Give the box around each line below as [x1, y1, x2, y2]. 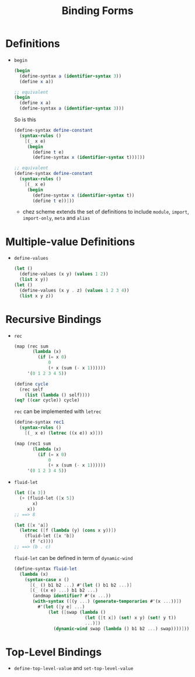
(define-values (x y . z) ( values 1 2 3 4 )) [19, 287, 130, 293]
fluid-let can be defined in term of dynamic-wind [13, 554, 133, 561]
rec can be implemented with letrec [13, 408, 102, 415]
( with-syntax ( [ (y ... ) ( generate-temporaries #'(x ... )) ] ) [32, 599, 182, 604]
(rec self [19, 386, 43, 393]
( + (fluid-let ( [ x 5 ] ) [19, 496, 75, 501]
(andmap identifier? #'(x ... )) [32, 593, 112, 599]
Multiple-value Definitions [5, 235, 135, 248]
